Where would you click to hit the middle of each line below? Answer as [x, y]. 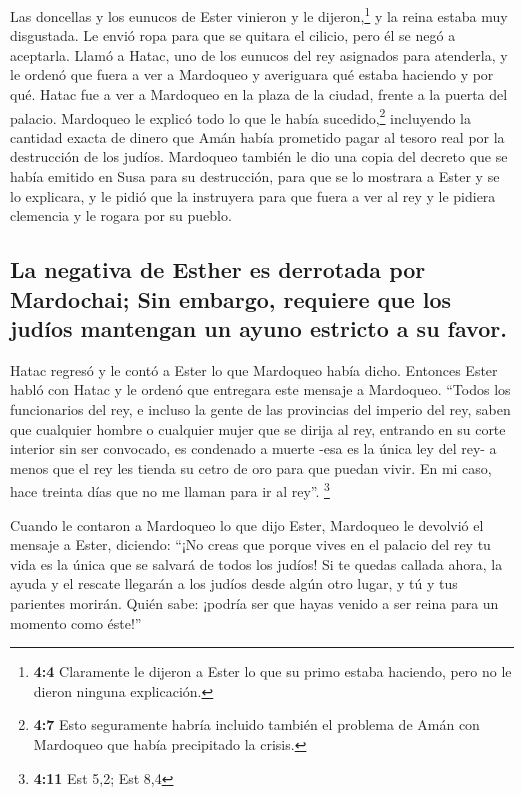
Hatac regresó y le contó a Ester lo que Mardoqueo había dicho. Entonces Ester [254, 369]
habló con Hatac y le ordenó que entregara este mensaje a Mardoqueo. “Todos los [260, 389]
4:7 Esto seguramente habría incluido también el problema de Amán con [256, 724]
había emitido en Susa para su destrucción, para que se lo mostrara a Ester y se [255, 176]
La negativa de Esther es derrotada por [218, 269]
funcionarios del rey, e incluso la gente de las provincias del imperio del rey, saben [260, 409]
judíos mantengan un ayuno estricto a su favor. [258, 328]
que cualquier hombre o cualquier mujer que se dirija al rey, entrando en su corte [258, 428]
